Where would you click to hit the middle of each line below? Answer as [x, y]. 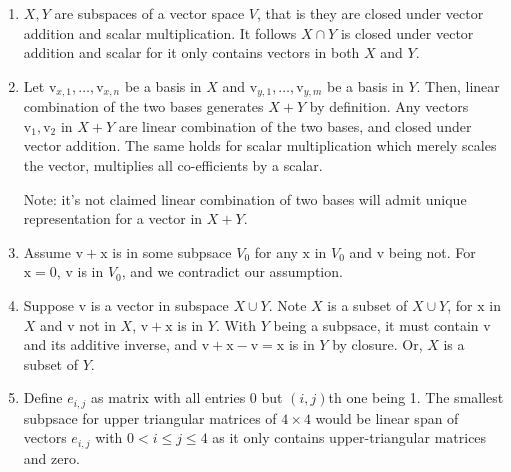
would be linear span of [387, 417]
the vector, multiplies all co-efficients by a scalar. [173, 165]
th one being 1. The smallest [416, 397]
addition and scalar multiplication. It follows [160, 32]
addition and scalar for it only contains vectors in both [191, 52]
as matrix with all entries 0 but [186, 397]
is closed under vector [407, 32]
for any [276, 251]
